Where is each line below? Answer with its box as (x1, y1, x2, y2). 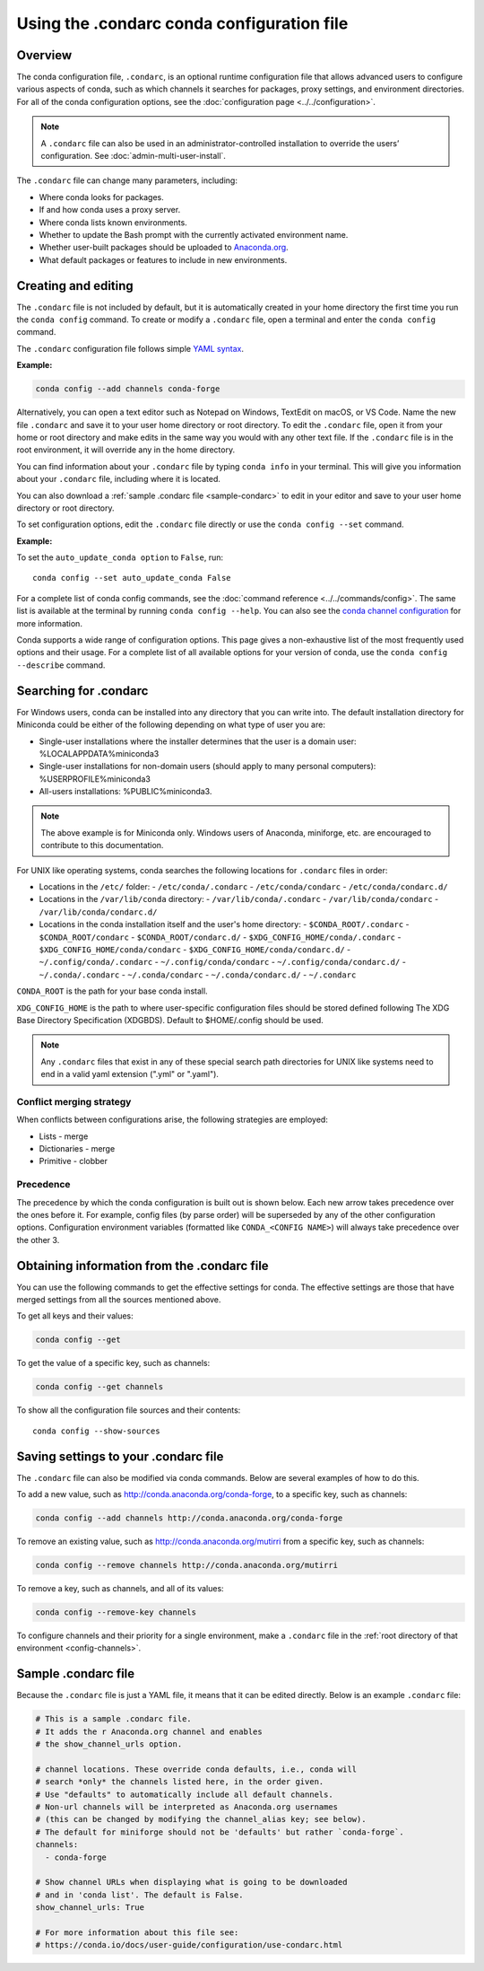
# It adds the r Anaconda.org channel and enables (35, 1726, 264, 1737)
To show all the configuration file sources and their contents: (16, 1405, 241, 1415)
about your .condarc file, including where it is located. (16, 474, 221, 485)
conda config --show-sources (32, 1425, 160, 1436)
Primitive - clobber (39, 1156, 108, 1167)
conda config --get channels (35, 1382, 164, 1392)
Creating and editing (16, 278, 134, 293)
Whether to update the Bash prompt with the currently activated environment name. (39, 229, 349, 240)
